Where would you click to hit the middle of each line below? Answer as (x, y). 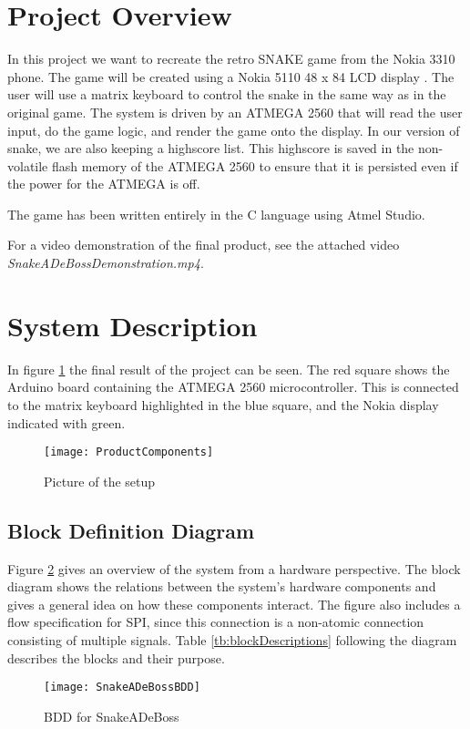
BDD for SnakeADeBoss (112, 716)
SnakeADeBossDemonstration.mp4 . (106, 263)
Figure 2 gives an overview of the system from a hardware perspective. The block (234, 568)
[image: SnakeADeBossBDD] (122, 688)
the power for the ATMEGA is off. (104, 184)
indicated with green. (66, 422)
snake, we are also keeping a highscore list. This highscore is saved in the (211, 148)
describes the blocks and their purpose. (116, 657)
